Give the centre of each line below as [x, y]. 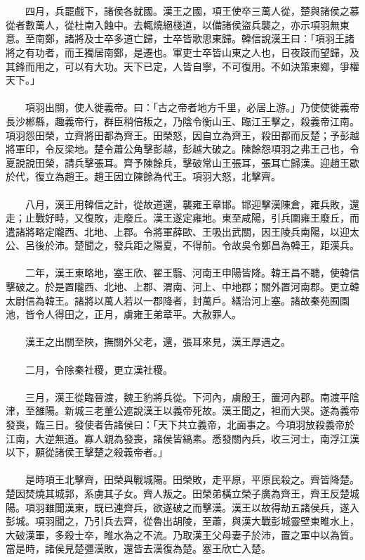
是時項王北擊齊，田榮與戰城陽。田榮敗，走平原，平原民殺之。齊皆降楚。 [192, 479]
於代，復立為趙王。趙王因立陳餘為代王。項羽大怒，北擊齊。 [143, 176]
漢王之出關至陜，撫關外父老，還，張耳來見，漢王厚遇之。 [158, 342]
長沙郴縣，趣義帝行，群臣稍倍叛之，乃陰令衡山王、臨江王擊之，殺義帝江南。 [182, 121]
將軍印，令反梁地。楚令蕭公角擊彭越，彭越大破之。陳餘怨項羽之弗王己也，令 [182, 149]
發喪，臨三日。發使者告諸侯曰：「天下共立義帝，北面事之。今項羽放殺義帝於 [180, 424]
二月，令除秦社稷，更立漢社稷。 [99, 369]
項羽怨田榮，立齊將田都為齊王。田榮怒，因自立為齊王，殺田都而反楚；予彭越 [182, 135]
